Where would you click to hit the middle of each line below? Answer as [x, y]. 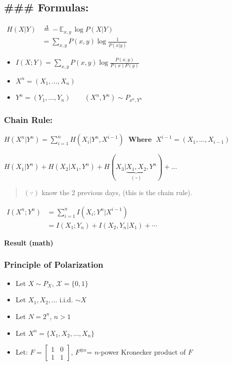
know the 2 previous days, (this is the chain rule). [117, 192]
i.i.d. [66, 300]
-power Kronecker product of [142, 352]
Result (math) [29, 242]
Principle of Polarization [54, 264]
